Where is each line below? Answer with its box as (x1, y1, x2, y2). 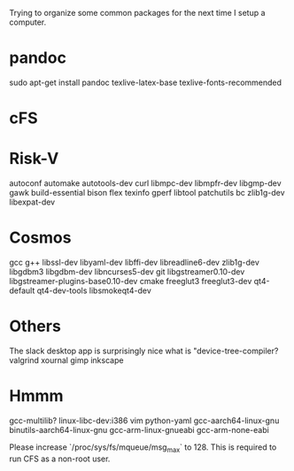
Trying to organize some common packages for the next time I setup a (9, 8, 266, 18)
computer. (9, 17, 47, 27)
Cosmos (9, 228, 72, 248)
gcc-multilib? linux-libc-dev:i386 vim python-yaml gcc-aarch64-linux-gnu (9, 415, 280, 426)
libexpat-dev (9, 197, 56, 207)
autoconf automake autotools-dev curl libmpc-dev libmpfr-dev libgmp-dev (9, 178, 282, 189)
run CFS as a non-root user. (9, 453, 111, 464)
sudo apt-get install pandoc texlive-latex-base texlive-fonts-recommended (9, 77, 282, 88)
